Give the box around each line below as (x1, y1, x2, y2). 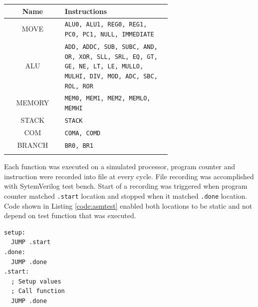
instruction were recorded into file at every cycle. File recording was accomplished (4, 171, 254, 181)
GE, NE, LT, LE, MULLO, (64, 63, 144, 70)
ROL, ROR (64, 82, 93, 90)
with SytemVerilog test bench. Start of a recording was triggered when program (4, 181, 248, 191)
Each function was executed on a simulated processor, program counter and (4, 161, 236, 172)
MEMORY (16, 97, 49, 108)
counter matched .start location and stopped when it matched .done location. (4, 191, 248, 201)
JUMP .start (11, 239, 51, 246)
